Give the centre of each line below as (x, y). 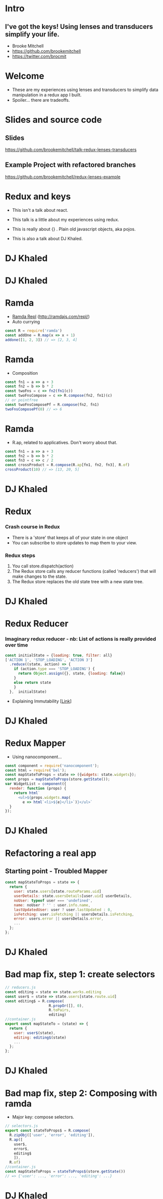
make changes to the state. (40, 576)
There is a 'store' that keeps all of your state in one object (70, 537)
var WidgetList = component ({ (36, 784)
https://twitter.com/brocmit (39, 56)
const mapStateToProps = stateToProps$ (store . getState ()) (65, 1172)
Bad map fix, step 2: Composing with (81, 1093)
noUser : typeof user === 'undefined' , (53, 901)
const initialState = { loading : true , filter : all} (59, 655)
